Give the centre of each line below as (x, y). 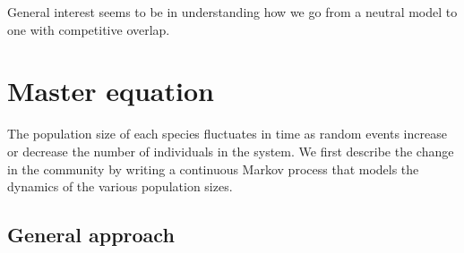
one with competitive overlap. (89, 29)
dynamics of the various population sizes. (120, 186)
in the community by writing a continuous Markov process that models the (213, 169)
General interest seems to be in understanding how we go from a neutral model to (232, 12)
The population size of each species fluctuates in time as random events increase (227, 134)
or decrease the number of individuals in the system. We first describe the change (231, 151)
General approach (91, 235)
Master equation (111, 91)
